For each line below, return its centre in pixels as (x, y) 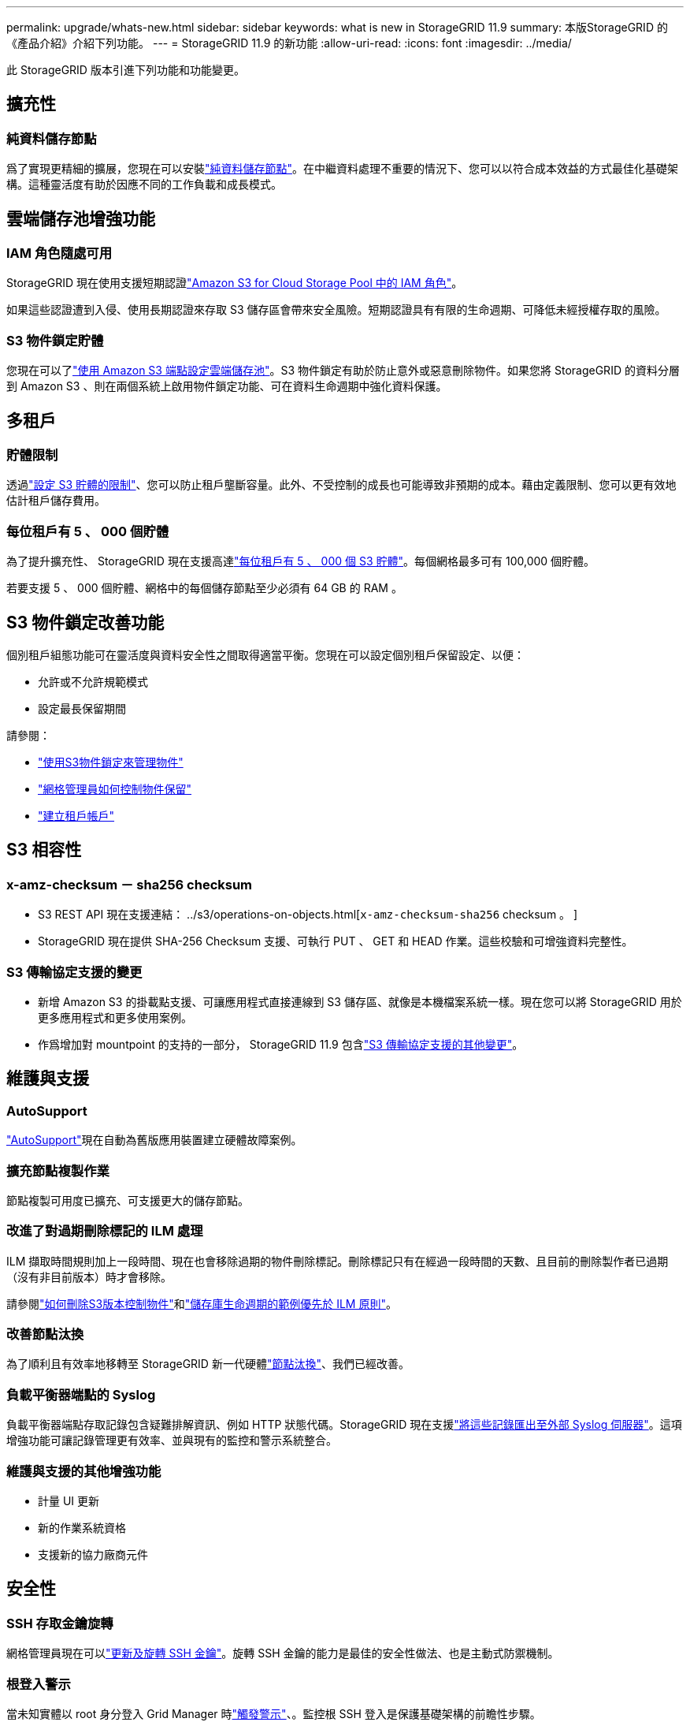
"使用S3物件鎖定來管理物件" (111, 762)
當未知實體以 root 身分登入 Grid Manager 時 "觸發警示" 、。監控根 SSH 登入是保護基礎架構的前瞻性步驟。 (274, 1713)
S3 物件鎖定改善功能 (85, 622)
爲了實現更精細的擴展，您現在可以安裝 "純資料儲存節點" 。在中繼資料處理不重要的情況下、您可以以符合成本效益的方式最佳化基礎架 (343, 169)
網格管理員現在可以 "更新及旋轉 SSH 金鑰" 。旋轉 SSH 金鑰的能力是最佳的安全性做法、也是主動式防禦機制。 (283, 1653)
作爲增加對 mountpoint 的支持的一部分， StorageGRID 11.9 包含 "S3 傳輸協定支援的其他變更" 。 (281, 1044)
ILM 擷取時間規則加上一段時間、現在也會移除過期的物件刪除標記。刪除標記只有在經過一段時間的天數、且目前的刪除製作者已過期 (338, 1261)
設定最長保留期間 (82, 708)
